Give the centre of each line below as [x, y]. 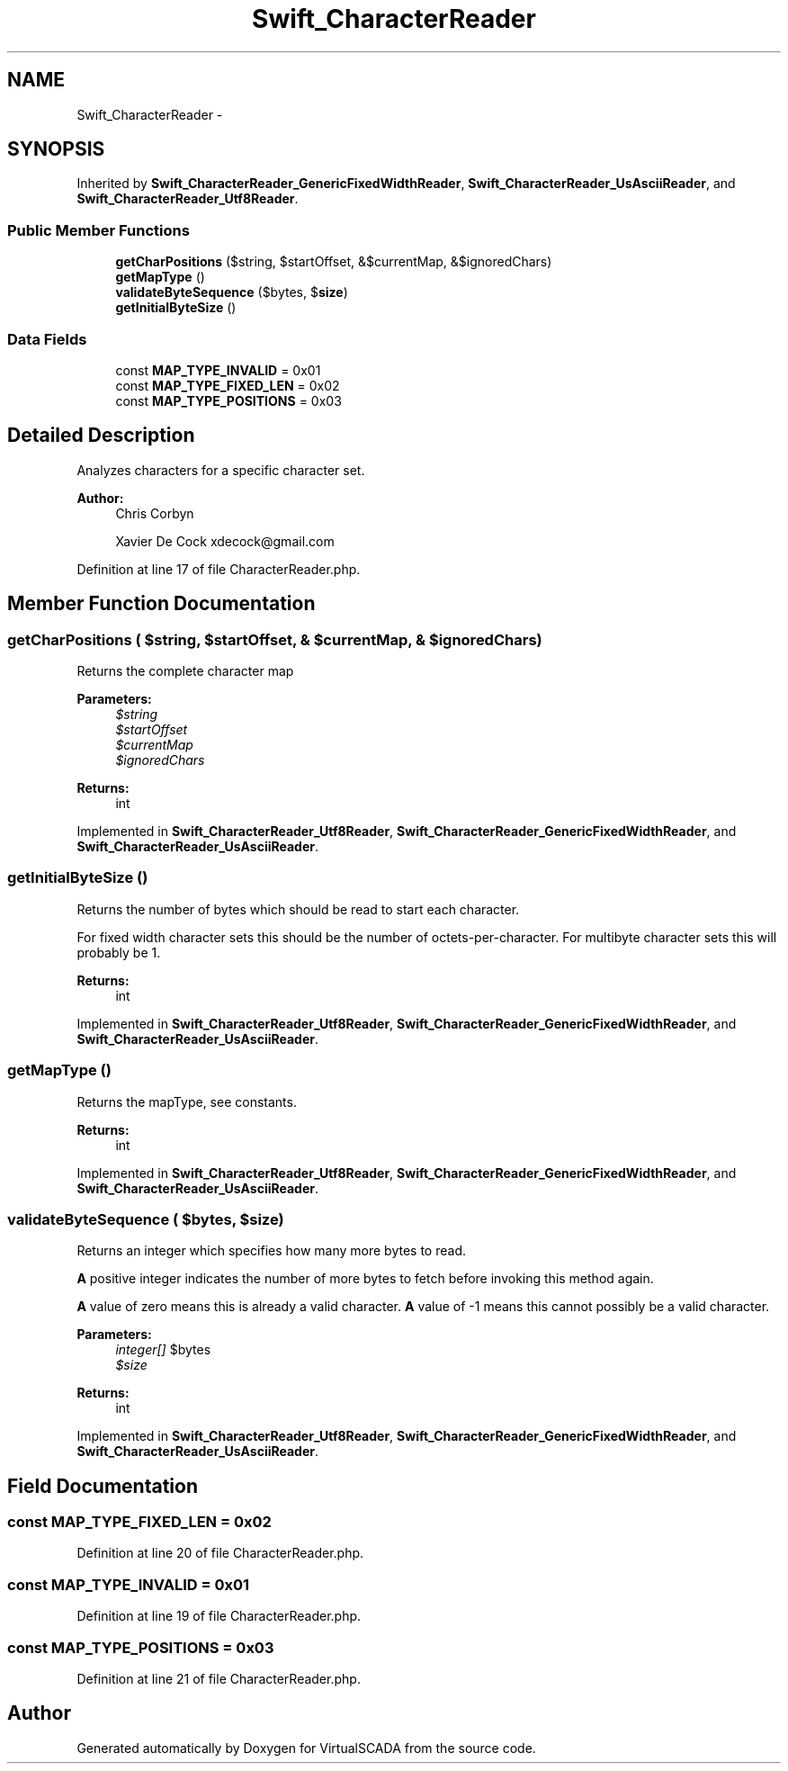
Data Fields [47, 339]
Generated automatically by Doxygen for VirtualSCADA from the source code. [306, 1748]
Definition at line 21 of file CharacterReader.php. [219, 1678]
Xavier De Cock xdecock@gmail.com [225, 541]
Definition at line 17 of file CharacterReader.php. [219, 569]
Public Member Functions [98, 230]
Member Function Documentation [161, 604]
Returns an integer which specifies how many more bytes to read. [272, 1251]
